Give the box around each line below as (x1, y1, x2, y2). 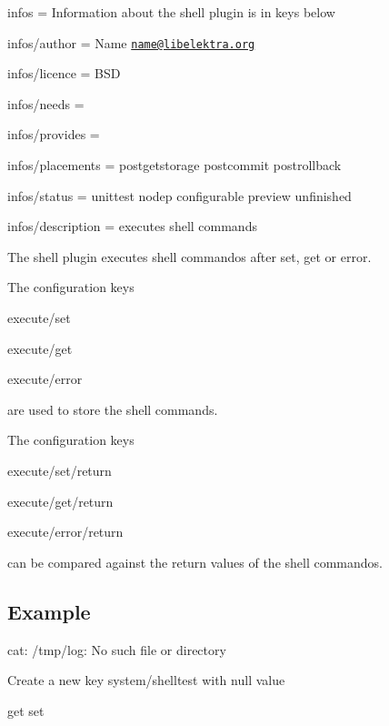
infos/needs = (7, 94, 85, 113)
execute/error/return (7, 522, 124, 541)
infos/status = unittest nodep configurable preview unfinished (7, 186, 352, 205)
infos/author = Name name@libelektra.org (7, 33, 255, 52)
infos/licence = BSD (7, 64, 121, 83)
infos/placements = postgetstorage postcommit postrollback (7, 156, 342, 175)
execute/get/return (7, 491, 114, 510)
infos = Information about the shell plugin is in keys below (7, 3, 335, 21)
